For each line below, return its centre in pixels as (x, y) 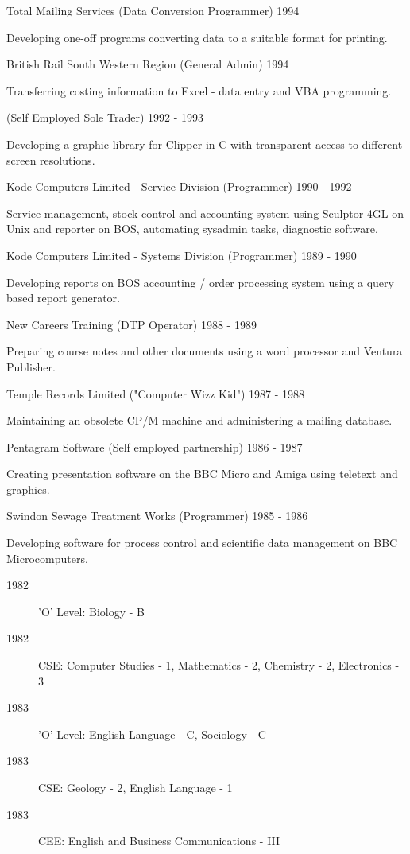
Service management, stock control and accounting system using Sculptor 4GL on (205, 213)
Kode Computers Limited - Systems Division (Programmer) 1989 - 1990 (182, 255)
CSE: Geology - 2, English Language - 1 (135, 787)
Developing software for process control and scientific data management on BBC (202, 543)
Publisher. (31, 366)
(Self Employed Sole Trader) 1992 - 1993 (105, 117)
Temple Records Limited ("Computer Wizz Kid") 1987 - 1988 (155, 393)
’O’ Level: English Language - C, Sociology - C (152, 734)
